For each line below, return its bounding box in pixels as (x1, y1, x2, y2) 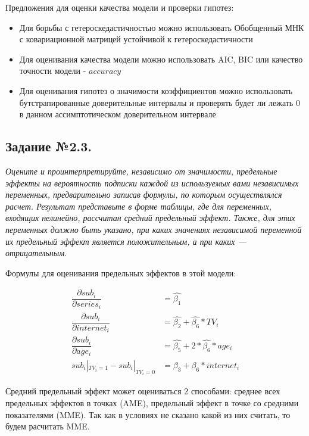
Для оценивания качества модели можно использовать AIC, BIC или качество (19, 52, 303, 65)
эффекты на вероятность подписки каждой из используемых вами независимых (5, 176, 299, 189)
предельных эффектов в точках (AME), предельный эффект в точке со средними (5, 397, 299, 409)
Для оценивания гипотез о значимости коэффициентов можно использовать (19, 84, 293, 96)
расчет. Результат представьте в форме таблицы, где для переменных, (5, 200, 272, 212)
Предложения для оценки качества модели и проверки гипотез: (5, 1, 234, 13)
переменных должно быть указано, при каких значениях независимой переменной (5, 223, 302, 235)
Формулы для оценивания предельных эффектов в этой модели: (5, 266, 236, 279)
